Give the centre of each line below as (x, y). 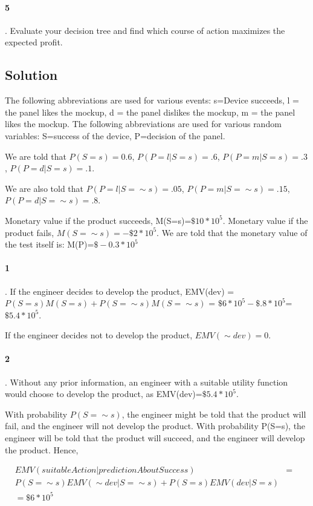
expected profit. (34, 42)
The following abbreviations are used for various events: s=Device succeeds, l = (152, 100)
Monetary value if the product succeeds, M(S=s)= (98, 220)
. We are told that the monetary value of (232, 232)
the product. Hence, (42, 449)
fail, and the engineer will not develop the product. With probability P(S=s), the (155, 426)
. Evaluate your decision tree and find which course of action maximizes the (145, 30)
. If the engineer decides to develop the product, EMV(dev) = (120, 291)
